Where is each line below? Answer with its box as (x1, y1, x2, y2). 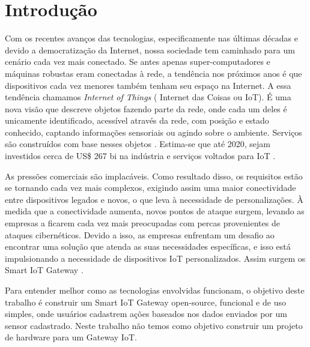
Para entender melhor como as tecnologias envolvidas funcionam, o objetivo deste (5, 284, 305, 296)
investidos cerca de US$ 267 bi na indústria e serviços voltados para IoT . (5, 149, 276, 162)
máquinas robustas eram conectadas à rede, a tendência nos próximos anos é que (5, 67, 302, 79)
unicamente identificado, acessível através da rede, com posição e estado (5, 114, 269, 127)
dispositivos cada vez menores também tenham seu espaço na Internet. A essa (5, 79, 291, 91)
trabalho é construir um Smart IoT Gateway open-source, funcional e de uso (5, 295, 286, 308)
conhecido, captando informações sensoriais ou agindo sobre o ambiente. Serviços (5, 125, 302, 138)
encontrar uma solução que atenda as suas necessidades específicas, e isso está (5, 240, 291, 253)
